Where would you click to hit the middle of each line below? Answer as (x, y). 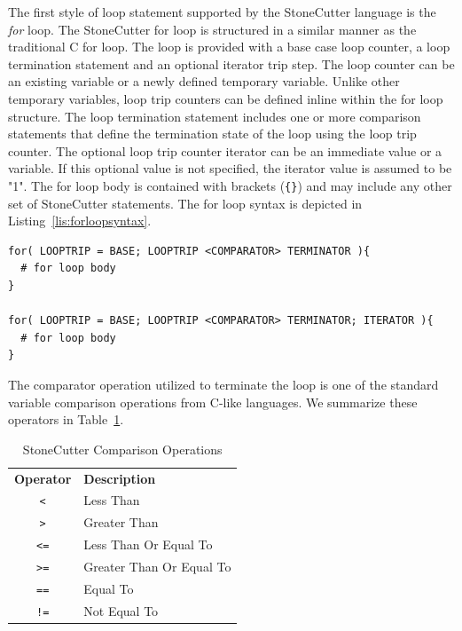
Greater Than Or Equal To (157, 567)
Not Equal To (121, 610)
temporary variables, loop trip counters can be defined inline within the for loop (226, 98)
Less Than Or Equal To (148, 544)
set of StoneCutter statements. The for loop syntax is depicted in (185, 203)
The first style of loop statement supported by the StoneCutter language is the (222, 12)
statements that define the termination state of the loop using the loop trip (212, 134)
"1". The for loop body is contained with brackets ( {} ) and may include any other (230, 185)
